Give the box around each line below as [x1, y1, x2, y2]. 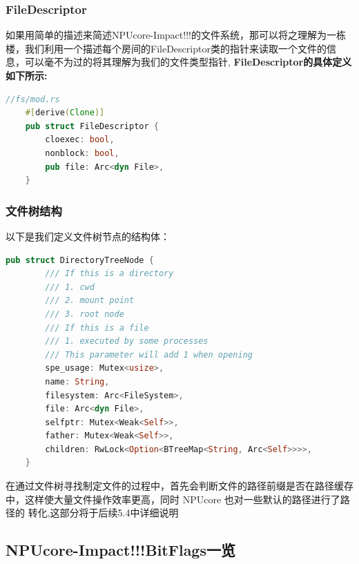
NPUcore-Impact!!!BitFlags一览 [6, 539, 235, 561]
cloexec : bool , [45, 135, 115, 145]
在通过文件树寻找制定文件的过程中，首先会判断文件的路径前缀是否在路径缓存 [6, 478, 353, 493]
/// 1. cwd [45, 282, 95, 292]
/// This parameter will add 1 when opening [45, 349, 253, 360]
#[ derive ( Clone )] [25, 108, 105, 118]
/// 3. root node [45, 309, 124, 319]
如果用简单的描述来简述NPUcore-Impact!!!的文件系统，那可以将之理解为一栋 [6, 28, 346, 42]
